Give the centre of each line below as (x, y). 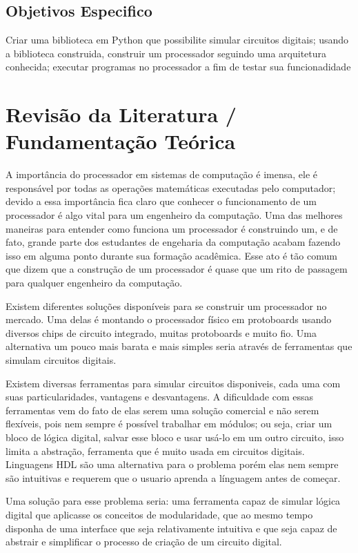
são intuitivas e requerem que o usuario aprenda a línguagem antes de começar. (173, 477)
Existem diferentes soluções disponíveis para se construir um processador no (166, 305)
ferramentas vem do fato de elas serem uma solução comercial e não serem (162, 410)
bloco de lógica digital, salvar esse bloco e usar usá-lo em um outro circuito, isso (175, 437)
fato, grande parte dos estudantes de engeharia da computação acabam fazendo (173, 242)
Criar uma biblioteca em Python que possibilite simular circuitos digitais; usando (177, 40)
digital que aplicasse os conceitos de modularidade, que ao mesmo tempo (159, 514)
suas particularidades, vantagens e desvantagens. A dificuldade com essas (160, 397)
